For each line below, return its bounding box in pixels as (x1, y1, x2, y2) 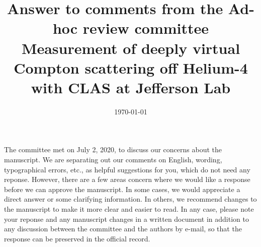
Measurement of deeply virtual (21, 37, 240, 58)
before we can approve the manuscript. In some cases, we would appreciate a (4, 183, 240, 194)
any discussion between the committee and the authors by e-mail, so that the (4, 223, 242, 234)
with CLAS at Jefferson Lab (31, 77, 231, 97)
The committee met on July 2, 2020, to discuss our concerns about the (4, 144, 222, 155)
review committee (82, 18, 209, 38)
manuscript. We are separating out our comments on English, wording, (4, 154, 222, 165)
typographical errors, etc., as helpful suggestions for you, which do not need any (4, 164, 250, 174)
